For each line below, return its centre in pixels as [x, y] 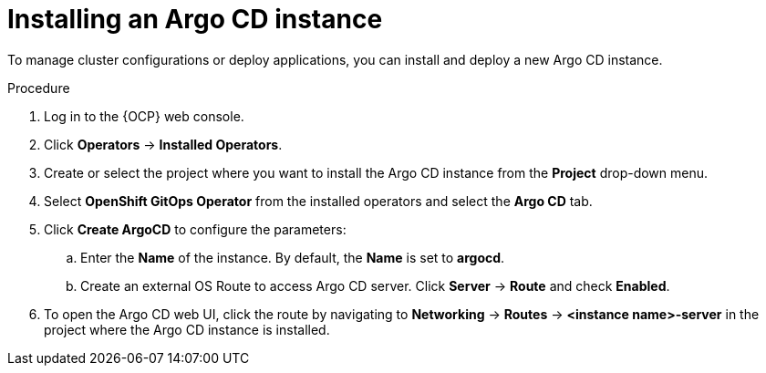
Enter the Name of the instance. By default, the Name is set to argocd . [293, 257]
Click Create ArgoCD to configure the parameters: [195, 229]
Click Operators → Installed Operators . [163, 144]
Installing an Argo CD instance [195, 19]
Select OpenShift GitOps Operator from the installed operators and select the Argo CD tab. [318, 201]
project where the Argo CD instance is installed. [187, 329]
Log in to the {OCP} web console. [144, 116]
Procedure [39, 88]
